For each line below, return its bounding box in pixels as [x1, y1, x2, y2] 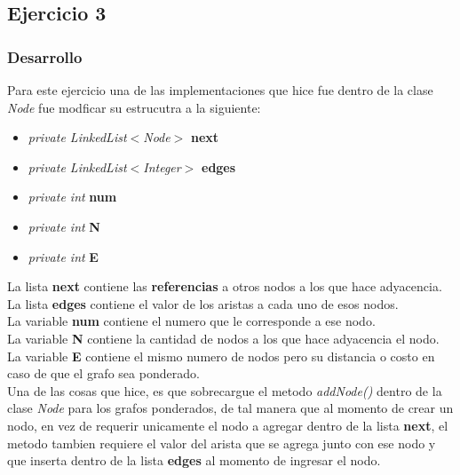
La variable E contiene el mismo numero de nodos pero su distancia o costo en [7, 346, 435, 365]
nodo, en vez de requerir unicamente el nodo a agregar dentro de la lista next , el [7, 416, 448, 434]
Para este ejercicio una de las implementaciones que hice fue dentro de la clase [7, 81, 433, 99]
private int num [28, 187, 117, 206]
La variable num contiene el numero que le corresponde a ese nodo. [7, 312, 376, 330]
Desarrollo [7, 45, 83, 67]
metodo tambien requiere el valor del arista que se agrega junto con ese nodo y [7, 433, 436, 452]
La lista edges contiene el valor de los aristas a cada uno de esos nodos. [7, 294, 399, 313]
